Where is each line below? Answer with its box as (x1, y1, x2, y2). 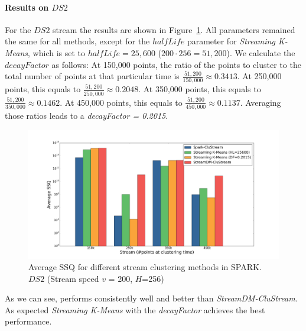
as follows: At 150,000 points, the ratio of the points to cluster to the (51, 58, 301, 70)
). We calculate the (226, 46, 295, 59)
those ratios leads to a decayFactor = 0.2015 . (5, 109, 168, 122)
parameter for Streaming (187, 35, 275, 47)
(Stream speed (47, 272, 99, 284)
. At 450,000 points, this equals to (60, 96, 183, 108)
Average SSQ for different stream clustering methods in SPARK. (28, 261, 262, 273)
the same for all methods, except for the (5, 35, 150, 47)
